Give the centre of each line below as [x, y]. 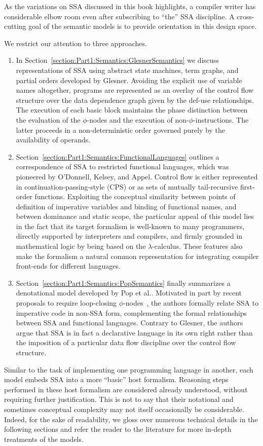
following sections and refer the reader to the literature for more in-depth [118, 429]
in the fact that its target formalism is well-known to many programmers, [130, 226]
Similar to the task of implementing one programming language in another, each [129, 369]
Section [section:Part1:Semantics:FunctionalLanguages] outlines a [118, 156]
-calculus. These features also [197, 246]
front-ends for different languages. [68, 266]
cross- [246, 16]
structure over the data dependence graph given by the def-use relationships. [135, 100]
